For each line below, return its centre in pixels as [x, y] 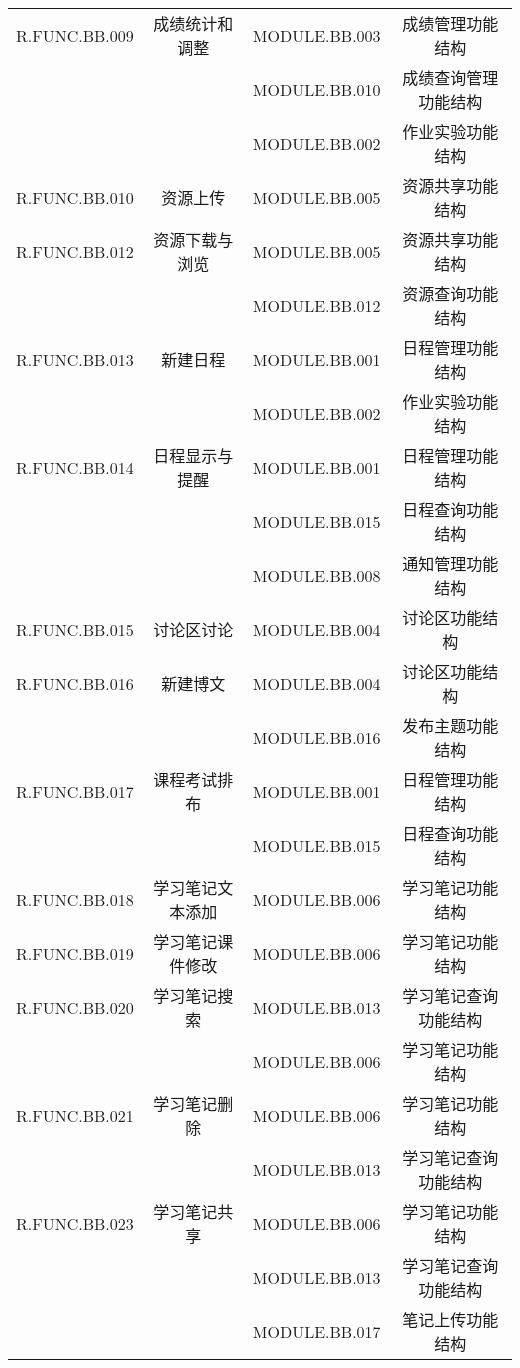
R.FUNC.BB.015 [75, 629]
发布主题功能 [450, 725]
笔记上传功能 [450, 1319]
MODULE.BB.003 [316, 35]
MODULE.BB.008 [316, 575]
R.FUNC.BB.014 [75, 467]
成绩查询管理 [450, 77]
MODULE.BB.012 [316, 305]
